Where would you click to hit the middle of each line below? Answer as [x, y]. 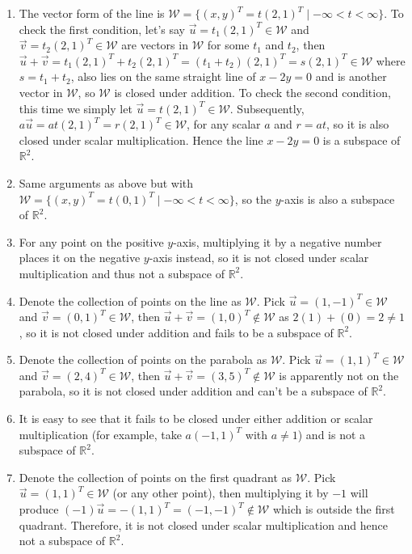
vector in [41, 92]
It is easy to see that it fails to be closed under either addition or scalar [196, 419]
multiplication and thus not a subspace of [122, 273]
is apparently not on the [339, 375]
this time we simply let [76, 108]
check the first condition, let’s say [102, 29]
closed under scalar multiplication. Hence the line [141, 140]
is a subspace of [362, 140]
